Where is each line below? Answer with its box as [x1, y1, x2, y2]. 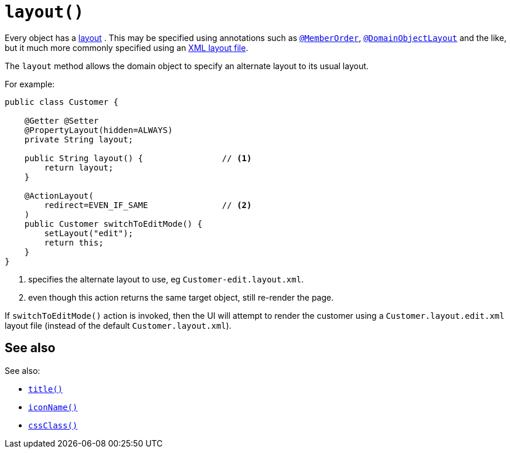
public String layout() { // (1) [24, 153, 252, 163]
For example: [5, 79, 55, 89]
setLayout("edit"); [44, 228, 134, 238]
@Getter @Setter [24, 115, 99, 125]
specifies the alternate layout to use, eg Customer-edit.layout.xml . [28, 274, 304, 284]
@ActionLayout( [24, 190, 94, 200]
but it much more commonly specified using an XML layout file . [5, 42, 248, 53]
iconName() [28, 402, 78, 412]
